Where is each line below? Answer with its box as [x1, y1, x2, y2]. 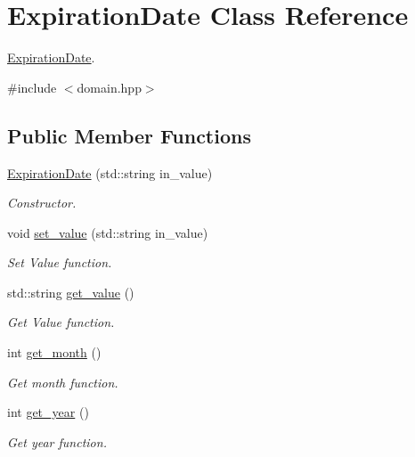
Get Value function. [7, 313, 115, 331]
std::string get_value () [7, 282, 134, 301]
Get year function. [7, 432, 107, 451]
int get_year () [7, 403, 89, 421]
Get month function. [7, 372, 118, 391]
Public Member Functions [7, 121, 251, 149]
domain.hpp [77, 78, 142, 96]
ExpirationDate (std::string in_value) [7, 163, 213, 182]
